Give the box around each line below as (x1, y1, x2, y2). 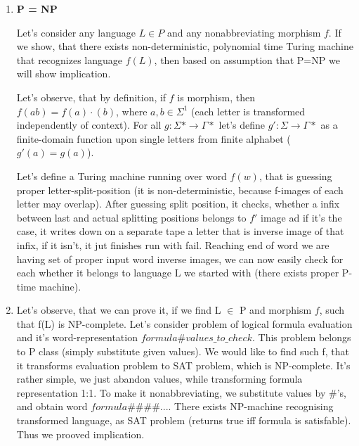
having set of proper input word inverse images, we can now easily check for (16, 251, 344, 266)
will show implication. (16, 66, 111, 81)
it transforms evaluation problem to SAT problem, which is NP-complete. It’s (16, 357, 351, 372)
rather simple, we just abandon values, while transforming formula (16, 371, 303, 386)
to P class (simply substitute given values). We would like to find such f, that (16, 344, 350, 359)
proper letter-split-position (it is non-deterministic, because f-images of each (16, 182, 344, 197)
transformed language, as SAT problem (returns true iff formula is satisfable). (16, 413, 351, 428)
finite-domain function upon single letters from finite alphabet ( (16, 131, 291, 146)
